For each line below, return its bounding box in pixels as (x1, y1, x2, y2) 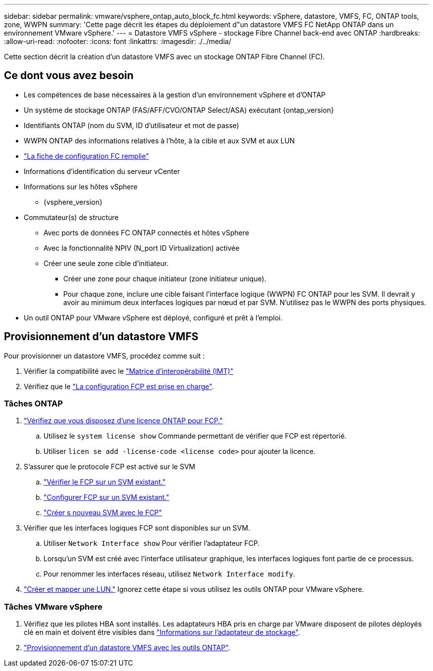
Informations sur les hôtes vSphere (24, 182, 138, 191)
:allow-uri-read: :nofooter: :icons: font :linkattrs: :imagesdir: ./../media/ (4, 37, 231, 45)
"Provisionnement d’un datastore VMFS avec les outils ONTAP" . (24, 643, 230, 652)
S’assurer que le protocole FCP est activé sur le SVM (24, 462, 195, 471)
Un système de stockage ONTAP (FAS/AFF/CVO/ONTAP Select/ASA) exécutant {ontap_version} (24, 105, 334, 114)
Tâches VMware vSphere (4, 601, 103, 612)
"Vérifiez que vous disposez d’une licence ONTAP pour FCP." (24, 416, 223, 425)
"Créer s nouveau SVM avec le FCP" (43, 508, 162, 517)
